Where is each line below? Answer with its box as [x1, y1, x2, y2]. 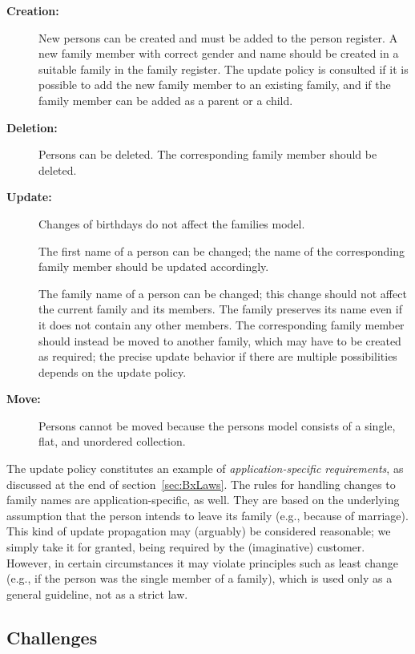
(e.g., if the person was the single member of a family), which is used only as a [6, 570, 393, 587]
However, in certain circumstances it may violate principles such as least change [6, 554, 398, 571]
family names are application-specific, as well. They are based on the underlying [6, 491, 400, 508]
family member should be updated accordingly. [38, 258, 269, 275]
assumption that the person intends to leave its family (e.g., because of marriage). [6, 507, 409, 523]
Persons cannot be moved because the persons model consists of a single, [38, 417, 396, 434]
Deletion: [6, 119, 58, 135]
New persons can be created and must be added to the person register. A [38, 29, 398, 46]
